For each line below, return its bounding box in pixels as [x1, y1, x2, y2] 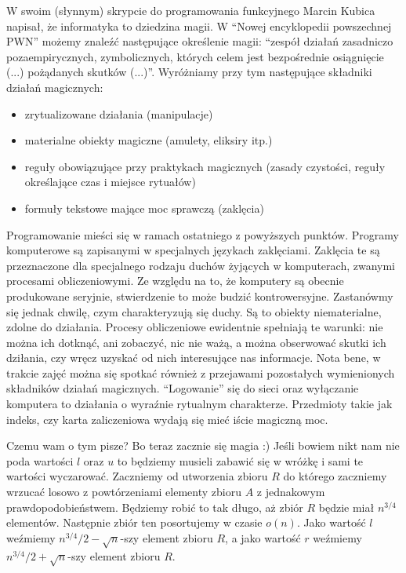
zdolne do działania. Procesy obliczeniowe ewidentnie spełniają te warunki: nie [6, 319, 383, 335]
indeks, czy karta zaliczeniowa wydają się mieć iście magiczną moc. [6, 411, 328, 427]
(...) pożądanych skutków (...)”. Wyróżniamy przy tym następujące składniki [6, 64, 372, 80]
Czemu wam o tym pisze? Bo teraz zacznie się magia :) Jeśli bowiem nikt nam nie [6, 437, 400, 454]
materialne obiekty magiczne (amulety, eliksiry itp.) [24, 132, 273, 148]
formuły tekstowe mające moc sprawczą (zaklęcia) [24, 199, 264, 216]
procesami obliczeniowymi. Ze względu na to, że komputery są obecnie [6, 272, 344, 289]
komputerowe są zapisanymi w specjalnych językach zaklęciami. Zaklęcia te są [6, 242, 380, 258]
